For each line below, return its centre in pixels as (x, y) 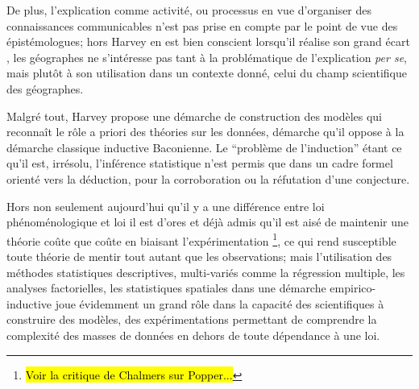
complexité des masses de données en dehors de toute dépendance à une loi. (193, 335)
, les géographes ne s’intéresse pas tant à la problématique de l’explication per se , (207, 57)
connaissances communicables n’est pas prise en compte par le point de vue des (202, 25)
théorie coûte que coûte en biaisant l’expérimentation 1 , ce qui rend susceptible (201, 239)
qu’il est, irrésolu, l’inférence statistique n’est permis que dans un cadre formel (200, 163)
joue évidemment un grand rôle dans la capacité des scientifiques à (220, 303)
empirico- (353, 288)
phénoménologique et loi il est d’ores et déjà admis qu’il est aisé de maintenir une (207, 222)
